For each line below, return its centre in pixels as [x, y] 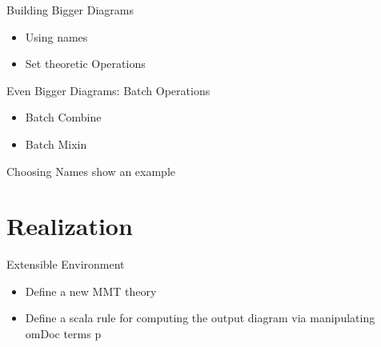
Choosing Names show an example [91, 171]
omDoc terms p [63, 334]
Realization [70, 226]
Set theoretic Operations [85, 64]
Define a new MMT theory [91, 291]
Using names [56, 36]
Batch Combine [63, 117]
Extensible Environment [66, 264]
